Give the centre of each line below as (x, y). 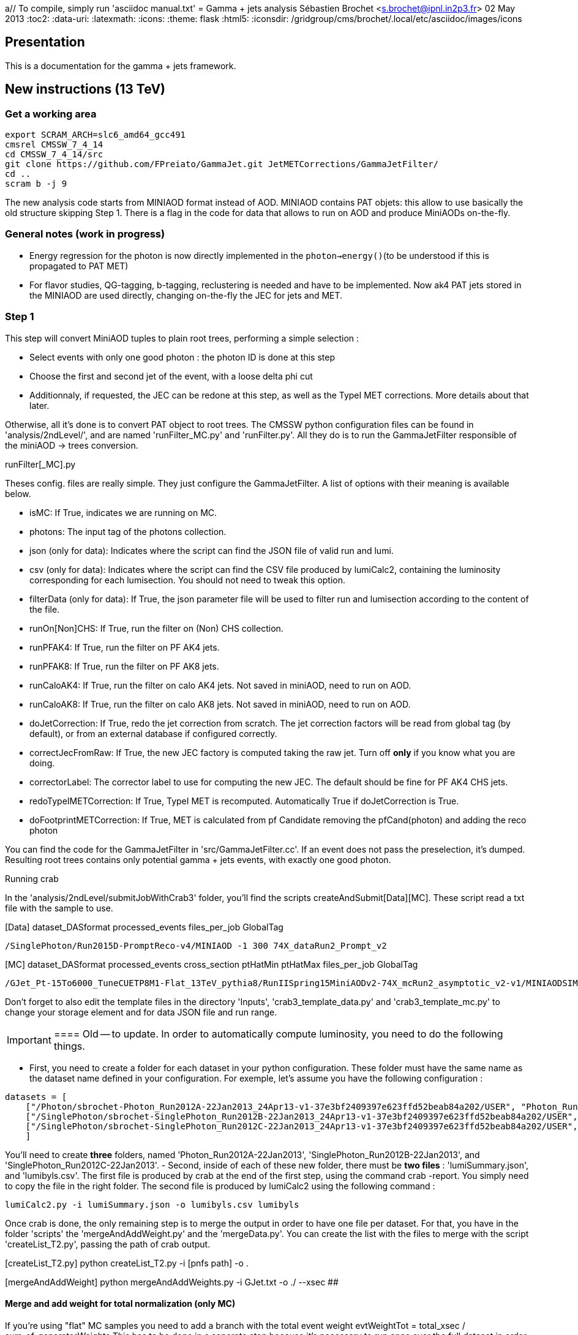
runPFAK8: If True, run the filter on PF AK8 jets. (124, 666)
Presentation (45, 42)
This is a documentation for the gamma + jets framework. (121, 65)
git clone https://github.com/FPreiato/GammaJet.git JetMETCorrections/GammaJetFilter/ (222, 164)
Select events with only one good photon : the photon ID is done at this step (182, 357)
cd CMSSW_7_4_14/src (54, 155)
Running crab (32, 878)
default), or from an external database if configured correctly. (153, 733)
